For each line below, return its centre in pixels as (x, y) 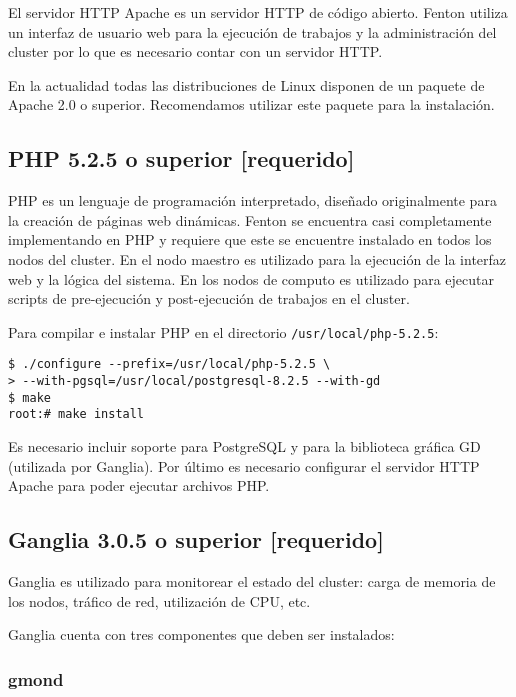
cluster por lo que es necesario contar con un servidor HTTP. (195, 51)
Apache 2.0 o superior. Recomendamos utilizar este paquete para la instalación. (251, 104)
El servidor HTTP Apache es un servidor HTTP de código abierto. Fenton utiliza (258, 12)
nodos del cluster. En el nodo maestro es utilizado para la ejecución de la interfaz (257, 258)
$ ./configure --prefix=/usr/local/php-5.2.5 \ (169, 364)
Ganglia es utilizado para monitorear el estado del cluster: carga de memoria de (252, 581)
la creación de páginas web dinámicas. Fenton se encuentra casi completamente (250, 219)
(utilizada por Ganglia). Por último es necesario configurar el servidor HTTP (244, 465)
